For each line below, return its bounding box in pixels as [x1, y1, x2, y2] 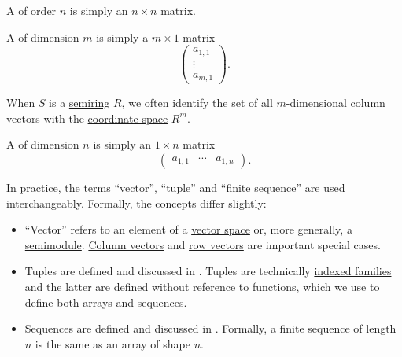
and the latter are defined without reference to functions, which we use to [24, 278, 380, 294]
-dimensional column [286, 94, 385, 111]
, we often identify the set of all [121, 94, 273, 111]
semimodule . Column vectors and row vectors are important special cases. [24, 236, 381, 252]
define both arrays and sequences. [24, 293, 187, 310]
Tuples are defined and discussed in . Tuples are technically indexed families [24, 263, 392, 279]
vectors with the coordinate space [6, 109, 168, 126]
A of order [6, 2, 57, 18]
